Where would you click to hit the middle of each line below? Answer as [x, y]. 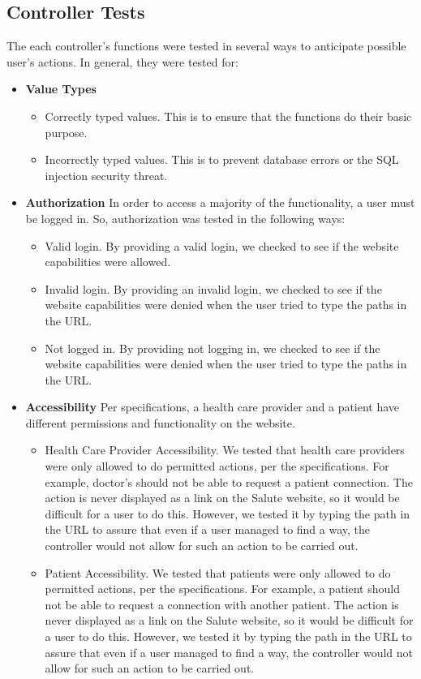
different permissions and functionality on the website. [160, 422]
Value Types [61, 89]
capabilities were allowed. [108, 262]
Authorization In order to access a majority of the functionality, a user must [220, 202]
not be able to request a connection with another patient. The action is [222, 604]
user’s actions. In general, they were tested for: [122, 61]
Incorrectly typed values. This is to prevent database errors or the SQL [222, 159]
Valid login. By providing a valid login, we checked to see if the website [222, 245]
